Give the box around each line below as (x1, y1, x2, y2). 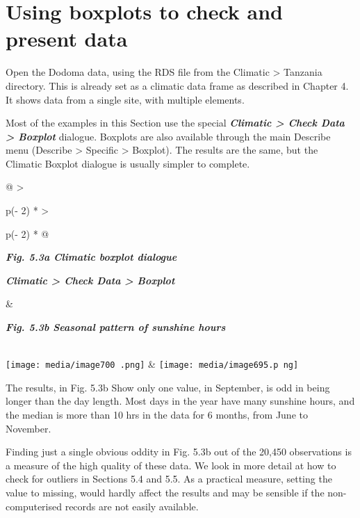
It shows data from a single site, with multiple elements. (6, 92, 245, 106)
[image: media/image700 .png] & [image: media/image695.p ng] (6, 357, 299, 371)
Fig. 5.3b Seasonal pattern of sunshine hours (6, 320, 226, 334)
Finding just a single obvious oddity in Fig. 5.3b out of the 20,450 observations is (6, 444, 352, 459)
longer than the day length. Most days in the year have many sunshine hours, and (6, 394, 355, 408)
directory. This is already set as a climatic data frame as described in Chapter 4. (6, 78, 349, 92)
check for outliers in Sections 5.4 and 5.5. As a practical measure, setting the (6, 471, 332, 486)
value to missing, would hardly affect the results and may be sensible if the (6, 485, 325, 500)
